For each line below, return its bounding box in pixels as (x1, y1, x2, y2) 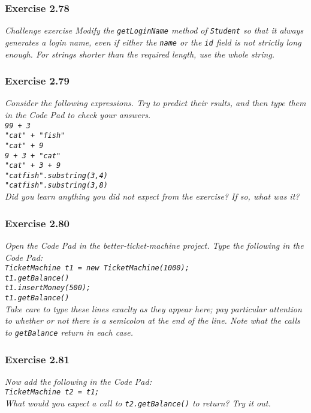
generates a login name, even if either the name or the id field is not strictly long (5, 35, 301, 48)
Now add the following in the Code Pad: (5, 375, 152, 387)
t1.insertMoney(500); (5, 284, 91, 293)
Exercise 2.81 (5, 351, 70, 366)
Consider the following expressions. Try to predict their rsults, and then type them (5, 97, 306, 109)
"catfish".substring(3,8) (5, 181, 108, 190)
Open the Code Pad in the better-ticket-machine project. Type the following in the (5, 239, 304, 251)
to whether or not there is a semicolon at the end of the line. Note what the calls (5, 314, 300, 327)
